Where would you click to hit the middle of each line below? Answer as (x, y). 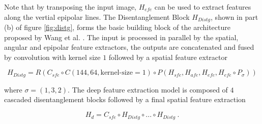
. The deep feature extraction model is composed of (148, 89)
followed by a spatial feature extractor (168, 57)
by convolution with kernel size (52, 57)
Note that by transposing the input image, (70, 7)
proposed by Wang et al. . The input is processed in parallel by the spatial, (121, 37)
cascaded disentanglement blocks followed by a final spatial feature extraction (125, 99)
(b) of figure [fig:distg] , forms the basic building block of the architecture (117, 27)
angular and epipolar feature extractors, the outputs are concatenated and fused (129, 47)
